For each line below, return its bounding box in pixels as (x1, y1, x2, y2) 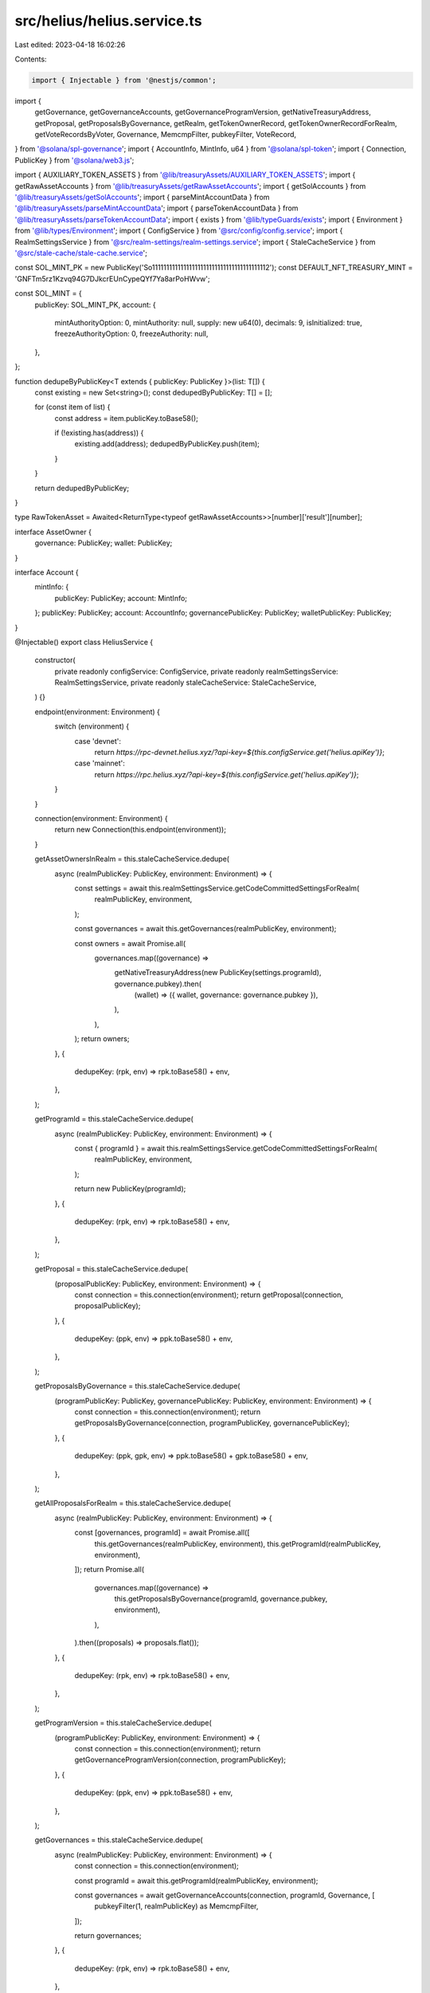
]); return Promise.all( (74, 1565, 145, 1574)
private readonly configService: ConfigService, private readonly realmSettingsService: (54, 666, 338, 676)
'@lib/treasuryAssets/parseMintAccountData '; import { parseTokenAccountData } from (14, 203, 299, 213)
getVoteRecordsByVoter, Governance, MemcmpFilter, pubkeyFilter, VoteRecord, (34, 130, 297, 140)
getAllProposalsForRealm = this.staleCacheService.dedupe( (34, 1499, 231, 1508)
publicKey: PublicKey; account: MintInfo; (54, 593, 187, 603)
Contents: (14, 54, 47, 64)
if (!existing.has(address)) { (54, 428, 144, 438)
